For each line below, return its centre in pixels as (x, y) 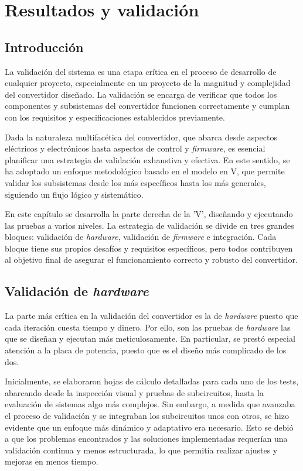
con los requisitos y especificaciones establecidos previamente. (115, 117)
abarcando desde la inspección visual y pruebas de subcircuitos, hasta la (134, 392)
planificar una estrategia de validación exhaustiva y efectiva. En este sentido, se (147, 159)
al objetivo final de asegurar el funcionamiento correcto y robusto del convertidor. (151, 259)
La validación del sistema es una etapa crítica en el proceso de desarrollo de (141, 71)
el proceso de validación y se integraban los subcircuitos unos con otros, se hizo (147, 416)
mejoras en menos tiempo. (52, 461)
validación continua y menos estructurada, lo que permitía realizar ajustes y (141, 450)
